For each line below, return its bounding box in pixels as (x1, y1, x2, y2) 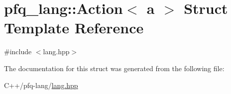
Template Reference (4, 17, 144, 38)
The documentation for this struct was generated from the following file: (4, 63, 225, 73)
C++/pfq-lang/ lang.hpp (4, 80, 78, 90)
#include (4, 46, 32, 57)
